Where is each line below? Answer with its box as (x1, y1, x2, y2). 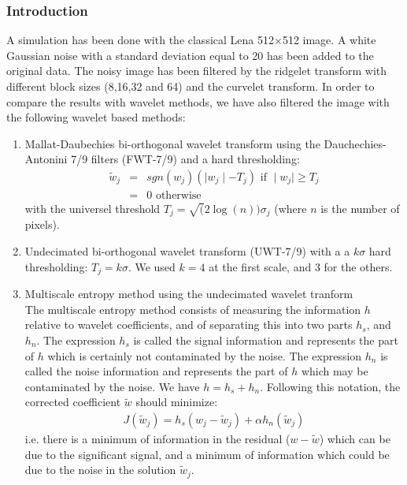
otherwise (155, 190, 202, 202)
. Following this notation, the (260, 378, 401, 394)
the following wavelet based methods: (6, 109, 186, 125)
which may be (301, 363, 368, 379)
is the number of (320, 200, 400, 217)
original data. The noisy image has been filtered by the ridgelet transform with (6, 62, 387, 79)
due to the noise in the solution (24, 461, 176, 478)
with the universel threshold (24, 200, 161, 217)
